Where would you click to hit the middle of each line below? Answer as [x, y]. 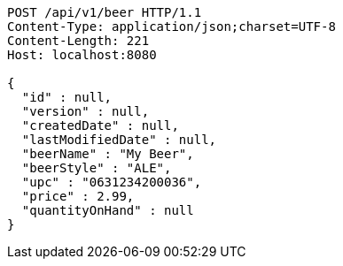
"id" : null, [67, 97]
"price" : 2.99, [78, 196]
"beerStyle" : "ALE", [97, 168]
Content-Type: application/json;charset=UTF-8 [171, 27]
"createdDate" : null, [100, 125]
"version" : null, [86, 111]
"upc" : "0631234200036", [112, 182]
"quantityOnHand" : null [108, 210]
